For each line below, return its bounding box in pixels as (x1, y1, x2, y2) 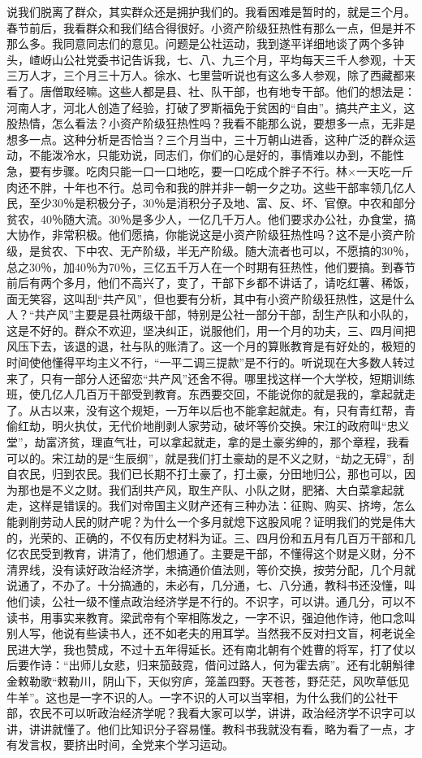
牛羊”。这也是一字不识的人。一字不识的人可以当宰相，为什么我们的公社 (6, 688, 387, 705)
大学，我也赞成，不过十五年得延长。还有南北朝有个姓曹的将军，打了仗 (28, 640, 404, 657)
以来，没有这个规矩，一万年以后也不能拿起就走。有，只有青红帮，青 (51, 401, 416, 418)
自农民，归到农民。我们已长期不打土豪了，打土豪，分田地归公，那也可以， (6, 465, 404, 482)
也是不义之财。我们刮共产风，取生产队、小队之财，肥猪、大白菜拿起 (28, 481, 393, 498)
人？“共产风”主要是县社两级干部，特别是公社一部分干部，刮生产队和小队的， (6, 306, 416, 323)
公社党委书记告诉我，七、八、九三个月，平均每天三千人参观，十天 (62, 50, 416, 68)
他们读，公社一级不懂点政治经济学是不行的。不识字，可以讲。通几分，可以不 (6, 592, 416, 609)
